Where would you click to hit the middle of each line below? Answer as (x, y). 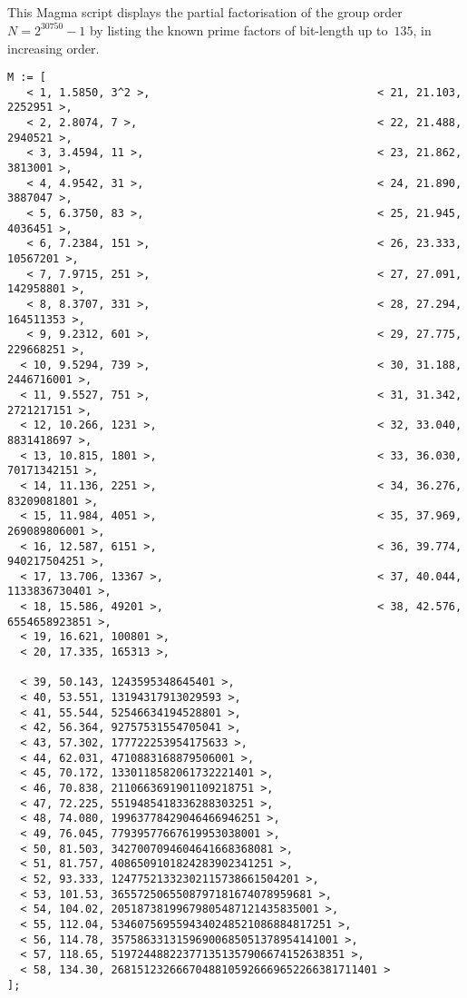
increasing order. (54, 48)
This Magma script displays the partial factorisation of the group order (205, 12)
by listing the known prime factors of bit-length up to (238, 30)
